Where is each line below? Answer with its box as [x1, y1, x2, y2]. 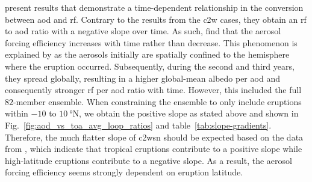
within [5, 107, 28, 120]
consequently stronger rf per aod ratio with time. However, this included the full [5, 83, 302, 96]
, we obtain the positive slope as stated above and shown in [79, 107, 299, 120]
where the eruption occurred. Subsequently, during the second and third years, [5, 59, 295, 72]
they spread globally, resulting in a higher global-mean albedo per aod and [5, 71, 280, 84]
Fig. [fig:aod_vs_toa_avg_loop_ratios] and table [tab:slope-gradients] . [5, 118, 272, 131]
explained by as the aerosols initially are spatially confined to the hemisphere [5, 48, 290, 61]
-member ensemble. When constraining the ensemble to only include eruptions [13, 95, 302, 108]
